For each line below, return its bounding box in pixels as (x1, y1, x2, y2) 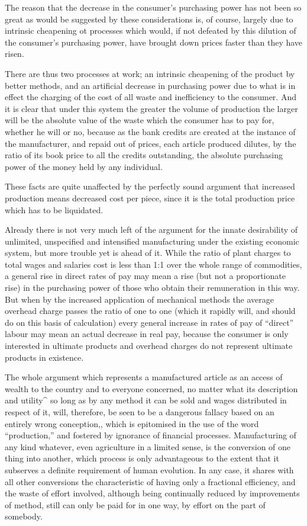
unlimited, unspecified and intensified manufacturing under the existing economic (5, 235, 299, 247)
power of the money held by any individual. (5, 160, 163, 172)
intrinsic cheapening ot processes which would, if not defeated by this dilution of (5, 24, 296, 37)
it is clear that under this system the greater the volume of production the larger (5, 102, 298, 114)
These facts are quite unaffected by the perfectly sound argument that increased (5, 180, 295, 193)
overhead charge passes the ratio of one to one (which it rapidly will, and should (5, 304, 296, 317)
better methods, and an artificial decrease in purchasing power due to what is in (5, 79, 296, 91)
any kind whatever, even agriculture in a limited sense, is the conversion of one (5, 440, 291, 453)
